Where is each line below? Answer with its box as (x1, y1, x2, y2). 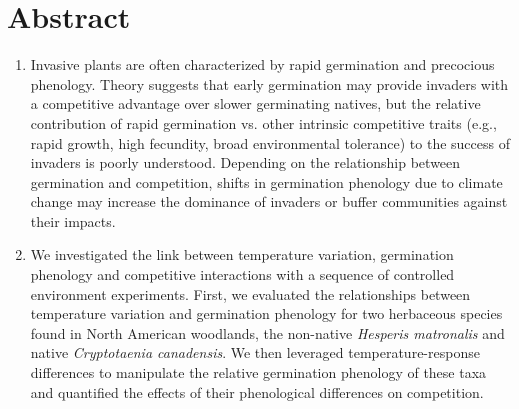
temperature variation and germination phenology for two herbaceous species (30, 303, 503, 324)
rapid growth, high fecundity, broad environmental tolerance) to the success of (30, 132, 510, 153)
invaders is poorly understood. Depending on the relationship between (30, 152, 461, 173)
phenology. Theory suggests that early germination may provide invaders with (30, 73, 509, 94)
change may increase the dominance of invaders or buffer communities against (30, 191, 508, 212)
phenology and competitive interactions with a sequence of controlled (30, 264, 455, 285)
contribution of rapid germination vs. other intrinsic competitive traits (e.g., (30, 112, 497, 133)
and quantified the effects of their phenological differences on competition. (30, 381, 484, 402)
